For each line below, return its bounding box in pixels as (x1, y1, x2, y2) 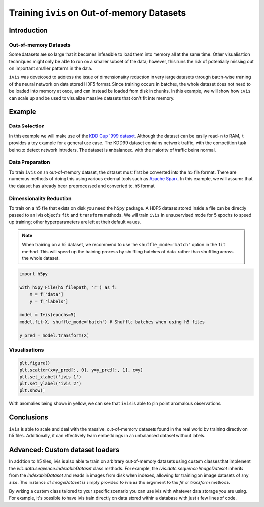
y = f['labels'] (29, 298, 68, 304)
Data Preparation (9, 159, 50, 166)
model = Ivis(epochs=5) (19, 312, 77, 318)
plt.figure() (19, 360, 51, 366)
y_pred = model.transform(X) (19, 332, 89, 338)
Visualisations (9, 346, 44, 353)
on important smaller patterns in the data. (9, 65, 93, 71)
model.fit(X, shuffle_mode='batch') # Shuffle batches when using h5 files (19, 319, 205, 325)
